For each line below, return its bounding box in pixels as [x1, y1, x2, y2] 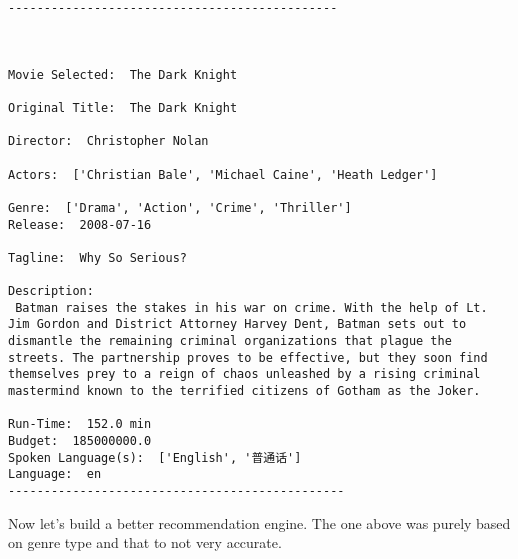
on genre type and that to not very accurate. [8, 532, 282, 553]
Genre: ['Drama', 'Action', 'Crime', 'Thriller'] [8, 200, 352, 215]
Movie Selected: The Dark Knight [8, 67, 238, 82]
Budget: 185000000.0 [8, 434, 152, 449]
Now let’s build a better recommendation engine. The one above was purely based [8, 512, 511, 533]
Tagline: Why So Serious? [8, 250, 187, 265]
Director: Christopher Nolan [8, 134, 209, 149]
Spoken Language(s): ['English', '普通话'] [8, 450, 302, 465]
